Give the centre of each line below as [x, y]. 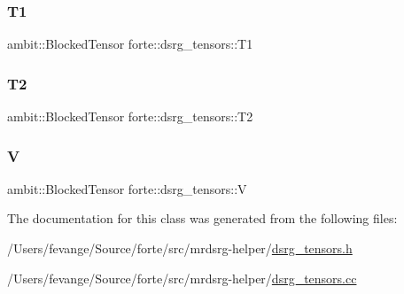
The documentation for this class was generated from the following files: [202, 218]
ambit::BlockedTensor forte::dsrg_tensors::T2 [130, 116]
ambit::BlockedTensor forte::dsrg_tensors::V [127, 188]
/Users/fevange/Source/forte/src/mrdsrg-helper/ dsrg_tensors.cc [182, 278]
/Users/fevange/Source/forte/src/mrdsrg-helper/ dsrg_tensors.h [180, 248]
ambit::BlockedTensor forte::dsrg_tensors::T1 [130, 44]
